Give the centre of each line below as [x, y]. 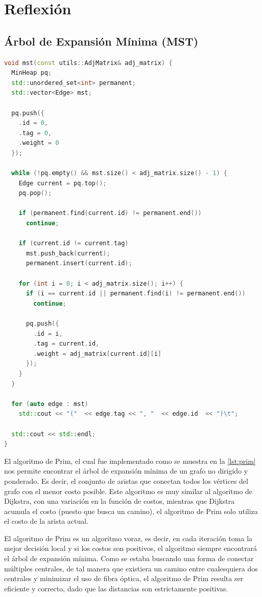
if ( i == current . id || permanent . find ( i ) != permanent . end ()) [136, 294]
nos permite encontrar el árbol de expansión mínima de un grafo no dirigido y [126, 471]
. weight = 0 [39, 143]
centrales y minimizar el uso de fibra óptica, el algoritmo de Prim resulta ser [124, 578]
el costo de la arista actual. [46, 521]
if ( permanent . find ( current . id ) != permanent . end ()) [110, 213]
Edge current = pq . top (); [63, 183]
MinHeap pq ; [32, 73]
